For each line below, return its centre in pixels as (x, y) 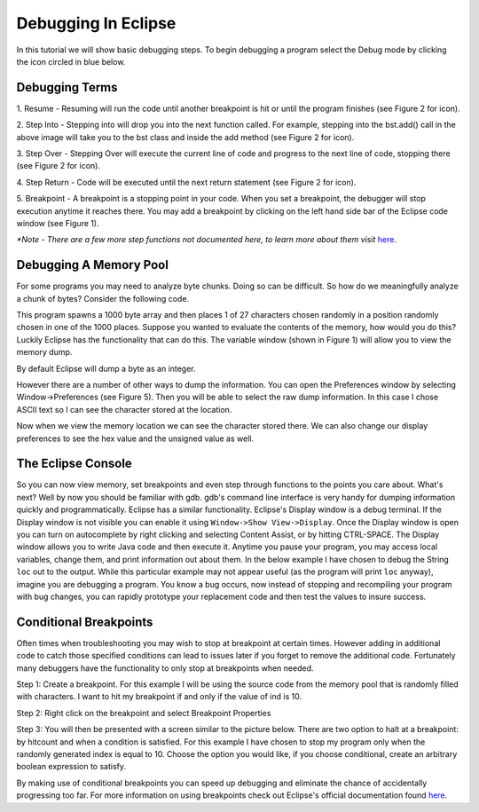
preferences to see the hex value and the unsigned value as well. (135, 438)
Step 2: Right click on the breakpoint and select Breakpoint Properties (144, 713)
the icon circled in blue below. (71, 61)
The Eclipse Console (74, 464)
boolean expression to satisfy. (71, 767)
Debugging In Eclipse (96, 23)
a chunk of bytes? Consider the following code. (103, 298)
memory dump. (44, 352)
